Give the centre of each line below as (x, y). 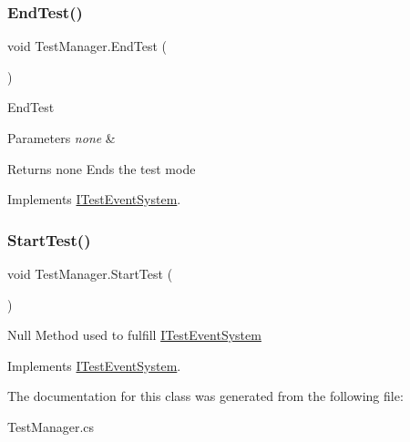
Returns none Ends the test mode (102, 168)
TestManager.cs (51, 426)
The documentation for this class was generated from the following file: (205, 396)
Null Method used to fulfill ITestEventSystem (134, 335)
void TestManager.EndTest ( (87, 46)
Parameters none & (61, 138)
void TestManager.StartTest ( (90, 273)
